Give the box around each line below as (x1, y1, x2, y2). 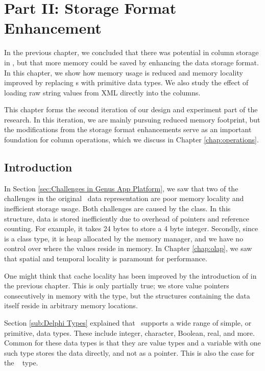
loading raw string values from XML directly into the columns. (4, 87, 201, 97)
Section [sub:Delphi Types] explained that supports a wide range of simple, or (4, 317, 252, 328)
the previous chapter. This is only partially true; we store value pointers (4, 280, 229, 291)
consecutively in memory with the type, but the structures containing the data (4, 290, 250, 301)
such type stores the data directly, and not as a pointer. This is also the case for (4, 347, 255, 358)
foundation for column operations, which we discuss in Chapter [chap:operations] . (4, 134, 259, 145)
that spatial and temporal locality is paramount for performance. (4, 253, 207, 264)
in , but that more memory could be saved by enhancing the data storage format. (4, 57, 259, 67)
